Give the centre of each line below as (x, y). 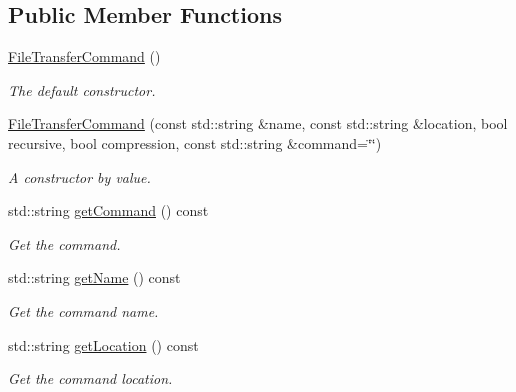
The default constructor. (82, 89)
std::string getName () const (94, 277)
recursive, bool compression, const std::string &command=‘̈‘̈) (195, 142)
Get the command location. (90, 378)
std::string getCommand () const (108, 210)
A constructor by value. (79, 176)
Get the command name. (83, 310)
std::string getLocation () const (103, 344)
